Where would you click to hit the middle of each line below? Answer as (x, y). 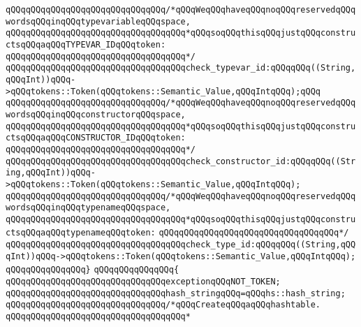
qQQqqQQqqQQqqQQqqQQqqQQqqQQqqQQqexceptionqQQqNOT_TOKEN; (143, 282)
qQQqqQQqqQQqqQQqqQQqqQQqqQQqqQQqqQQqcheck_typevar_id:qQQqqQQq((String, (181, 68)
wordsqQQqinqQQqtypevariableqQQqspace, (98, 21)
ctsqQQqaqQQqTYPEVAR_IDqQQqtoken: (86, 44)
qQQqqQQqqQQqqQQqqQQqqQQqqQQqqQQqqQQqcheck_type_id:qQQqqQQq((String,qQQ (181, 245)
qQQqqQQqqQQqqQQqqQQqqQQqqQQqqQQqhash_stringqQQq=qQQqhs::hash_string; (176, 293)
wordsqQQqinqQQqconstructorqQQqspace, (96, 114)
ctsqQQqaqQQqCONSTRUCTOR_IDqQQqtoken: (96, 138)
